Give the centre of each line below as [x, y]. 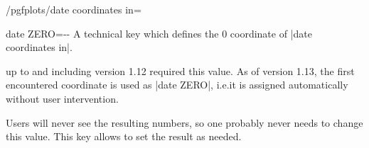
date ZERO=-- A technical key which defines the [112, 33]
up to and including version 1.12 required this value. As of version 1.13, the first [180, 70]
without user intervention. [62, 98]
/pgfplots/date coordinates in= [74, 9]
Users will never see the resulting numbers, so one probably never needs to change [184, 122]
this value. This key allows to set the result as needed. [124, 136]
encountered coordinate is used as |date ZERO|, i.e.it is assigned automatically [177, 85]
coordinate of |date [271, 33]
